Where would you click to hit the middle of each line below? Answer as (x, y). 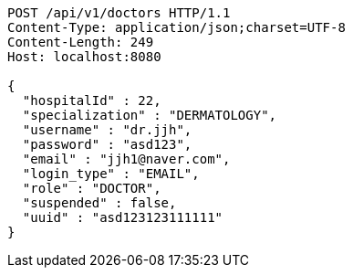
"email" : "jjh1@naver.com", (126, 159)
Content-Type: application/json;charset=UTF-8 (176, 27)
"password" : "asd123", (107, 144)
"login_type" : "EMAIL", (111, 174)
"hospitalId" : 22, (92, 100)
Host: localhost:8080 (84, 57)
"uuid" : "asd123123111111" (123, 217)
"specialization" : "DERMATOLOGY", (150, 115)
